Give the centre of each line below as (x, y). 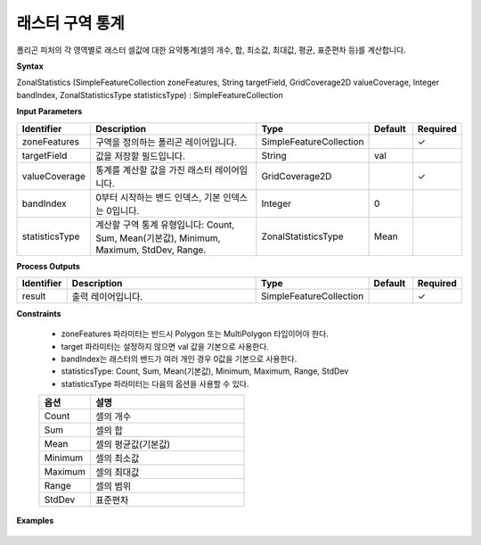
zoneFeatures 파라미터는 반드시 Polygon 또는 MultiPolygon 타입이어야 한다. (195, 334)
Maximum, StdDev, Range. (151, 250)
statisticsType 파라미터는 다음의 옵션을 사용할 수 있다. (155, 384)
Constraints (39, 313)
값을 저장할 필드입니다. (140, 156)
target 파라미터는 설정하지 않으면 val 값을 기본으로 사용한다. (165, 346)
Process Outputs (48, 266)
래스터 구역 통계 (70, 23)
